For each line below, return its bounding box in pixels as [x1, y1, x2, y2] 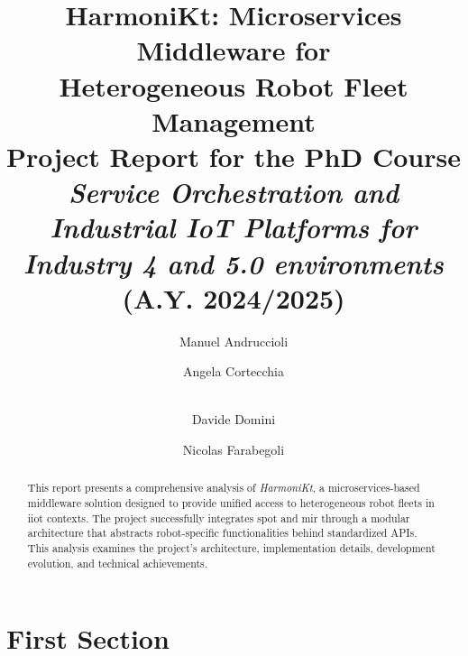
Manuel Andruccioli [179, 331, 289, 350]
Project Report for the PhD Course [6, 137, 461, 174]
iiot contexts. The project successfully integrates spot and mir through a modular [27, 510, 410, 525]
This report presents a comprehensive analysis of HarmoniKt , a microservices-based [27, 480, 420, 495]
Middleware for [136, 32, 331, 69]
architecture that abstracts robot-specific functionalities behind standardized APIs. [27, 525, 418, 541]
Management [151, 102, 316, 139]
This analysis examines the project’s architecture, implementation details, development [27, 541, 436, 556]
